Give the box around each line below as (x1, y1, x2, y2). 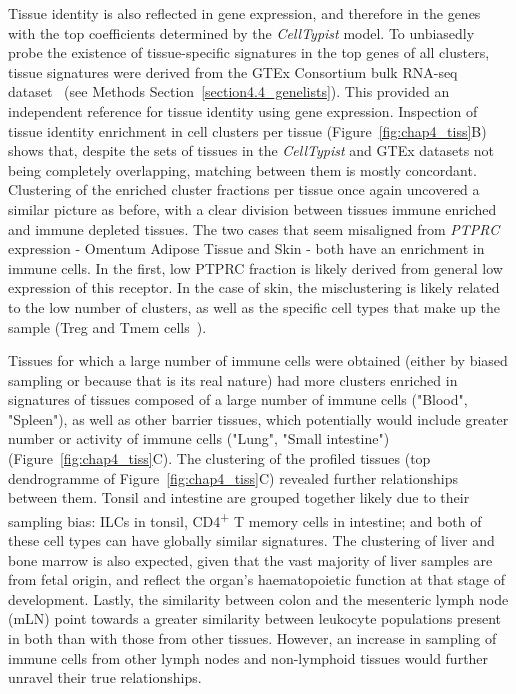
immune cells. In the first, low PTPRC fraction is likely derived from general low (8, 257, 503, 278)
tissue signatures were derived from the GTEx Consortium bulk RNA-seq (8, 61, 458, 82)
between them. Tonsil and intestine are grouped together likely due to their (8, 487, 470, 508)
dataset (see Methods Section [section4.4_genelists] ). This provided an (8, 81, 450, 102)
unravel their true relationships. (8, 667, 202, 688)
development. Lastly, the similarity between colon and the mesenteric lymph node (8, 588, 509, 609)
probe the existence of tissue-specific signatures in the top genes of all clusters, (8, 42, 490, 63)
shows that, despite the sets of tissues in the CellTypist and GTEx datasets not (8, 140, 495, 161)
